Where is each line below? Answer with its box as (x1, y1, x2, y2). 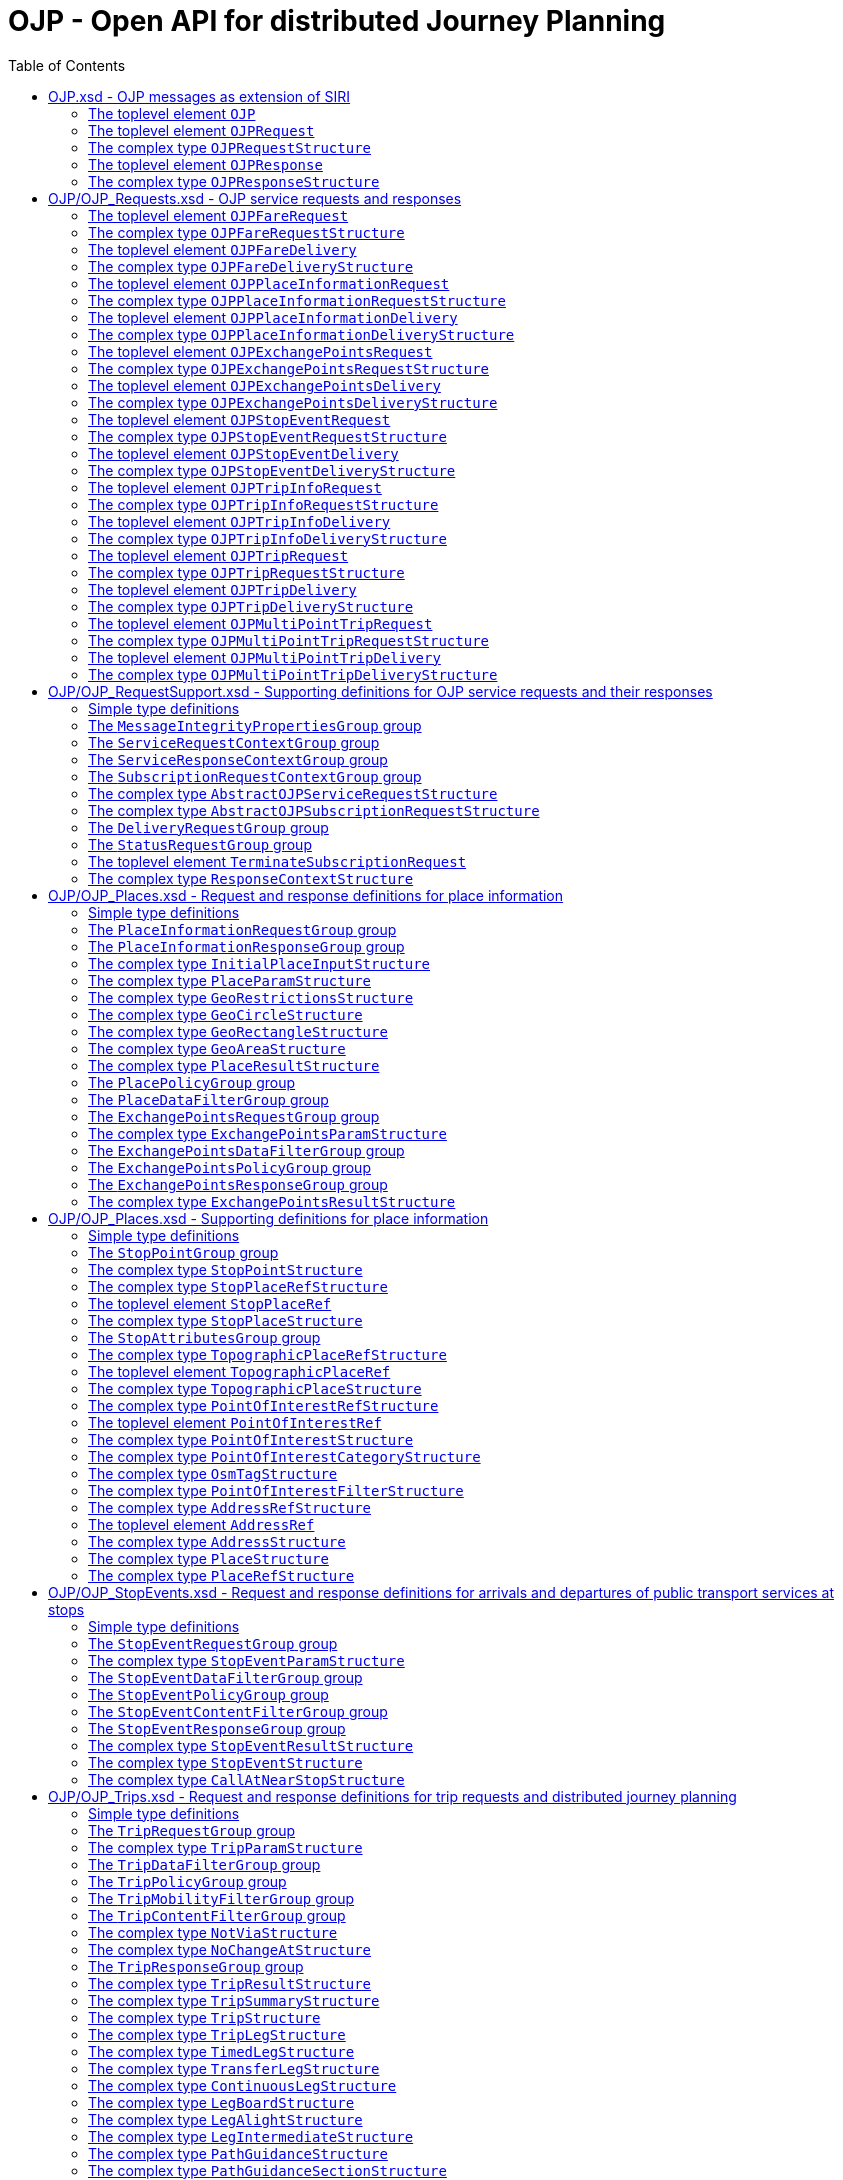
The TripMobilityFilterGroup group (88, 1889, 355, 1907)
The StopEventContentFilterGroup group (88, 1702, 388, 1720)
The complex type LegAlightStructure (88, 2110, 363, 2128)
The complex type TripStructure (88, 2008, 321, 2026)
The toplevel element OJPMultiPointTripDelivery (88, 648, 441, 666)
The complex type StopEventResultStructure (88, 1736, 414, 1754)
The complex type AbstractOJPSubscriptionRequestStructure (88, 801, 540, 819)
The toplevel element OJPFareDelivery (88, 240, 357, 258)
